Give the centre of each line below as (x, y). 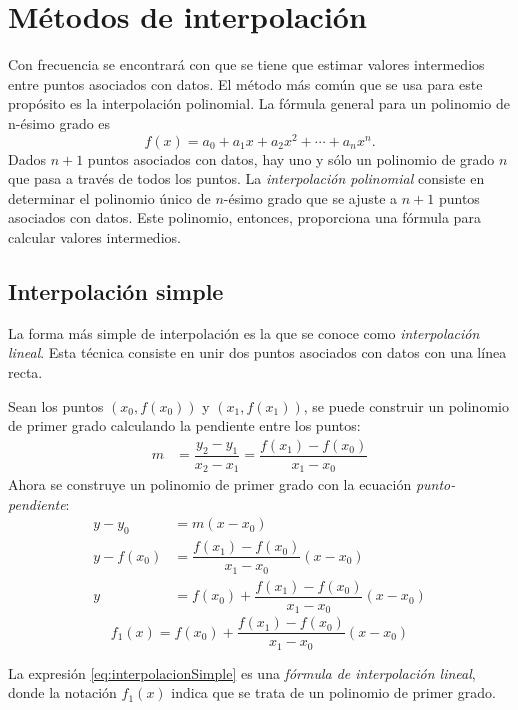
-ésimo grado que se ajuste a (310, 197)
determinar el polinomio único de (109, 197)
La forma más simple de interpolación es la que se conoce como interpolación (244, 332)
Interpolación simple (116, 290)
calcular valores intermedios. (94, 236)
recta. (25, 371)
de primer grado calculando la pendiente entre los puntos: (184, 425)
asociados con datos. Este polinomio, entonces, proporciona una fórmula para (244, 217)
